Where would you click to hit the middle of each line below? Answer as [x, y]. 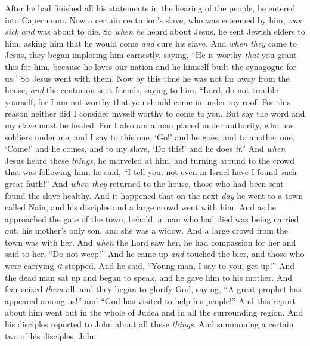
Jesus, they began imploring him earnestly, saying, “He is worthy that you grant [151, 55]
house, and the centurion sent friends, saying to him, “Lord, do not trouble [142, 90]
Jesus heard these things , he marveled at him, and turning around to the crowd [150, 160]
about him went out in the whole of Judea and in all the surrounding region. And [154, 312]
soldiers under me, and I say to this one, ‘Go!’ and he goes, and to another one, [150, 137]
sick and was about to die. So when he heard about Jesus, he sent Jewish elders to [155, 31]
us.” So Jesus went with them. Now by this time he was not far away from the [147, 78]
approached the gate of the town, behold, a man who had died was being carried [152, 218]
